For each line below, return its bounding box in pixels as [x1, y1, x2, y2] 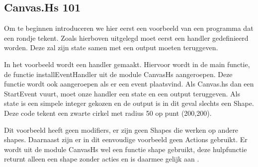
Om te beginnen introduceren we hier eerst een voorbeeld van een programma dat [4, 23, 254, 33]
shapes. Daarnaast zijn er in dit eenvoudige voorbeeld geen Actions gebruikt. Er [4, 134, 248, 145]
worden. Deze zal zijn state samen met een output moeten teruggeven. [4, 42, 218, 53]
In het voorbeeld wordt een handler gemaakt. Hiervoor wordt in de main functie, [4, 59, 250, 69]
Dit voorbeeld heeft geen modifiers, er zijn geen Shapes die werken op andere [4, 124, 239, 135]
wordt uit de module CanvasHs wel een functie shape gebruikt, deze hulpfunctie [4, 144, 247, 154]
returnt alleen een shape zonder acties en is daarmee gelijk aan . [4, 154, 199, 164]
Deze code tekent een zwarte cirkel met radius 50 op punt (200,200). [4, 107, 212, 118]
